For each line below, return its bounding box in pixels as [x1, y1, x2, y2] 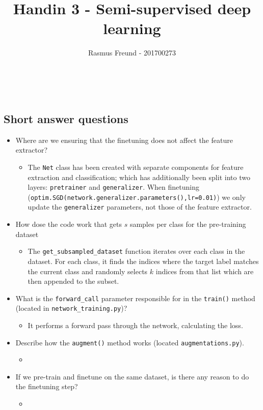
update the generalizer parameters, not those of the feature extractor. [28, 201, 252, 212]
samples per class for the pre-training [129, 219, 246, 229]
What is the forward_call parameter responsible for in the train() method [15, 292, 255, 303]
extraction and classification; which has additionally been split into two [28, 171, 250, 182]
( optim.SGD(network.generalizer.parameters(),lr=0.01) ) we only [28, 191, 246, 202]
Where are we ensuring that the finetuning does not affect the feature [15, 134, 233, 145]
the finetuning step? [15, 381, 78, 392]
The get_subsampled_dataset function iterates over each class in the [28, 246, 245, 256]
